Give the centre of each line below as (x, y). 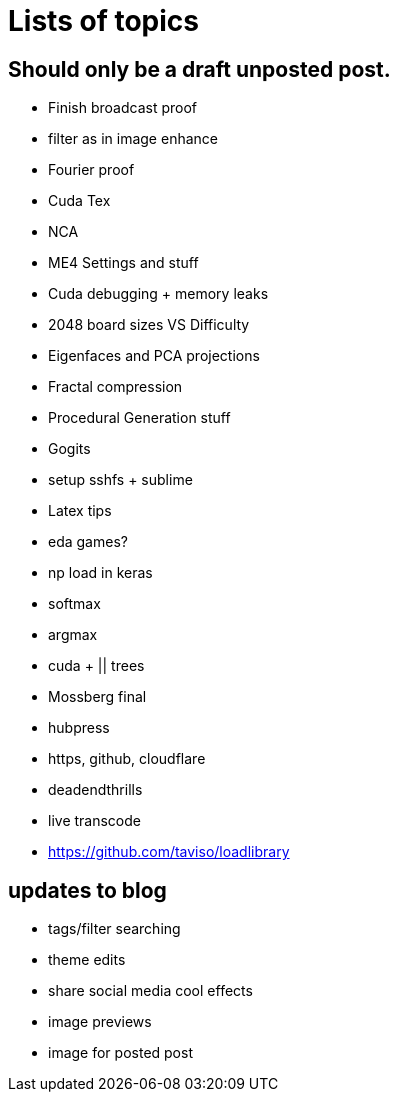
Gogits (69, 449)
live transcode (94, 821)
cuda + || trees (96, 666)
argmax (73, 635)
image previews (100, 1022)
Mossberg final (97, 697)
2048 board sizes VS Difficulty (149, 325)
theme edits (87, 960)
